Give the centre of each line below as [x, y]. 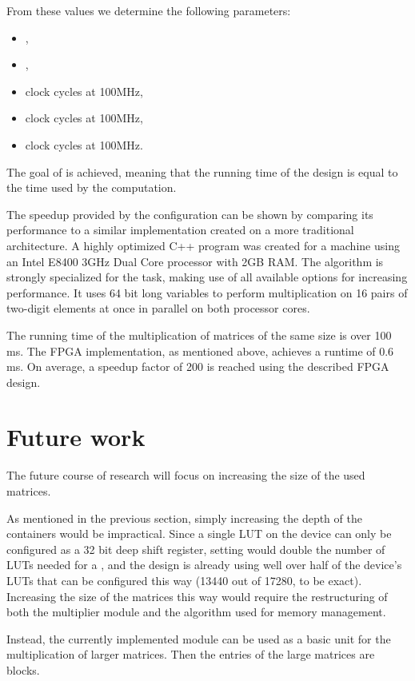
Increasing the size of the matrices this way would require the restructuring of [197, 596]
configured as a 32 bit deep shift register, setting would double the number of [196, 549]
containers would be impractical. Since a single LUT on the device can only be [199, 534]
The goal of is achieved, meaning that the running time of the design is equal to [202, 171]
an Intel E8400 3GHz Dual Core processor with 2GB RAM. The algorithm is [195, 261]
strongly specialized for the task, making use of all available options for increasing [207, 277]
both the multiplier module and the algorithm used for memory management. [196, 612]
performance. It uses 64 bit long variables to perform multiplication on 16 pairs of [207, 292]
